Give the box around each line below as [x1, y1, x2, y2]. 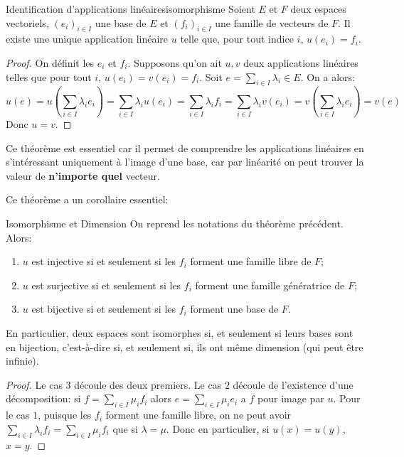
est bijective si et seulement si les [31, 301, 176, 316]
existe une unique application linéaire [6, 31, 169, 46]
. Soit [199, 69, 223, 84]
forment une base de [190, 301, 279, 316]
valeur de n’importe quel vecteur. [6, 168, 160, 183]
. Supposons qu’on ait [127, 55, 222, 70]
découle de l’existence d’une [233, 377, 353, 392]
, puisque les [38, 407, 92, 422]
